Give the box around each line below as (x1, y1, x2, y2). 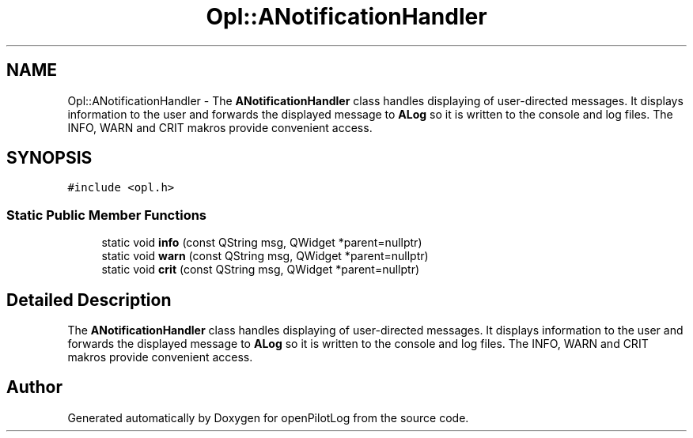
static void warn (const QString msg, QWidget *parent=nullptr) (101, 249, 429, 263)
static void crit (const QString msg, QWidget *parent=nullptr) (101, 262, 420, 277)
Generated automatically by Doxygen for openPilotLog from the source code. (67, 410, 469, 425)
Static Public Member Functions (6, 206, 207, 223)
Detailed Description (6, 289, 172, 310)
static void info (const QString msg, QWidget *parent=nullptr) (101, 236, 422, 250)
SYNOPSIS (6, 148, 93, 168)
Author (6, 377, 62, 398)
